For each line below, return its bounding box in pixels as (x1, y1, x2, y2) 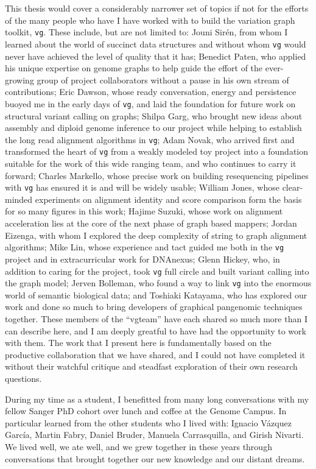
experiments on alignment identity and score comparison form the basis (35, 192, 302, 205)
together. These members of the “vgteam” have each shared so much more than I (5, 312, 307, 325)
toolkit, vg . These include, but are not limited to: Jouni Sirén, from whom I (5, 26, 288, 38)
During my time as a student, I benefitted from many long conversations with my (5, 392, 309, 405)
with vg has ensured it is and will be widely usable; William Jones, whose (5, 181, 279, 194)
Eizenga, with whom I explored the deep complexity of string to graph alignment (5, 228, 307, 241)
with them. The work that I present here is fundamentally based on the (5, 336, 272, 349)
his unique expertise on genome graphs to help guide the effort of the (5, 62, 263, 74)
